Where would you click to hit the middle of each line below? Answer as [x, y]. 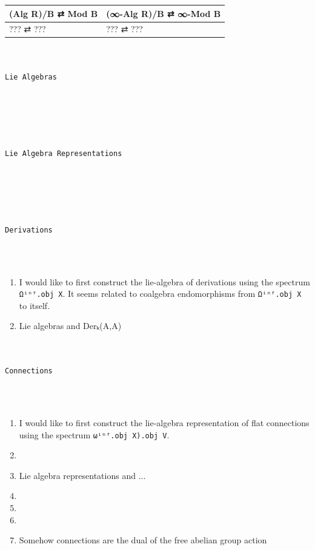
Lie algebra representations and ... [82, 475]
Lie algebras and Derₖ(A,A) [70, 326]
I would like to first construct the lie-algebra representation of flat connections [164, 423]
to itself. [35, 305]
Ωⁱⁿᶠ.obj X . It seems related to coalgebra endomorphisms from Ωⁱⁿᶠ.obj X [160, 294]
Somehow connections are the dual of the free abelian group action [143, 540]
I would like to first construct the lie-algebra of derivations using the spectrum [164, 281]
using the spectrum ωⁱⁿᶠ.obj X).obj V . [94, 434]
